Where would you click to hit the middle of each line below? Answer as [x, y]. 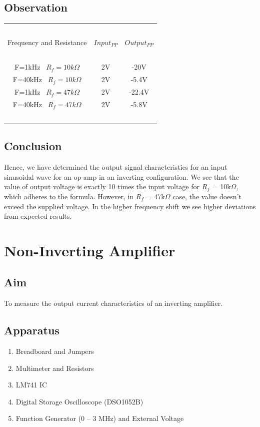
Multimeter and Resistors [55, 368]
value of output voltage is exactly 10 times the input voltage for [102, 186]
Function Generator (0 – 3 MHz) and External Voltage [100, 418]
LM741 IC [31, 385]
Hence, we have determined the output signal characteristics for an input [116, 167]
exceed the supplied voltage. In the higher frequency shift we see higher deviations [130, 206]
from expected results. [38, 216]
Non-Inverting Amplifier [90, 250]
